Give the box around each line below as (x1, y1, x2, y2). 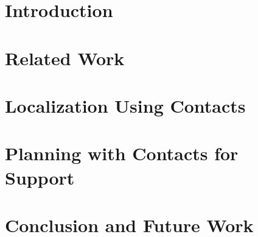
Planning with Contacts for (5, 141, 239, 166)
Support (5, 164, 75, 189)
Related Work (5, 45, 125, 70)
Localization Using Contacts (5, 93, 246, 118)
